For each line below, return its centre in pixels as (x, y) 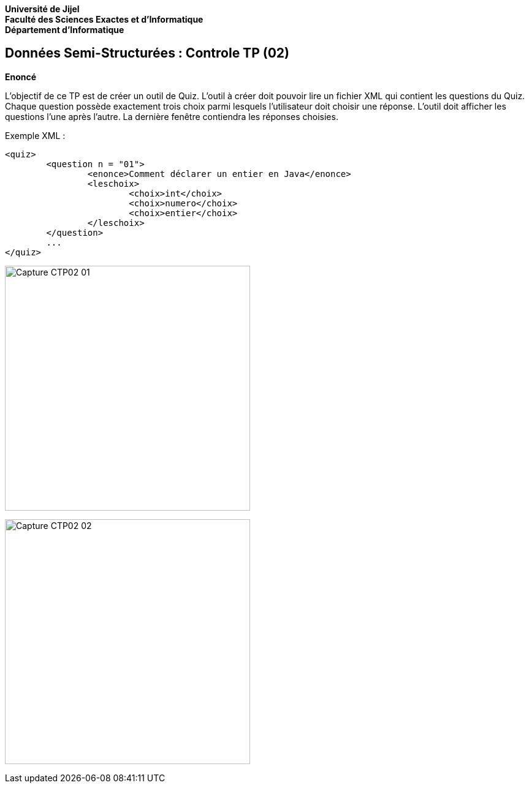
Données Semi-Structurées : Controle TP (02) (147, 53)
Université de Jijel (42, 9)
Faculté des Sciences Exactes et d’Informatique (104, 19)
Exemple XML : (35, 135)
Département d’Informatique (65, 30)
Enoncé (21, 77)
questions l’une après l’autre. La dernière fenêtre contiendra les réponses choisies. (172, 116)
